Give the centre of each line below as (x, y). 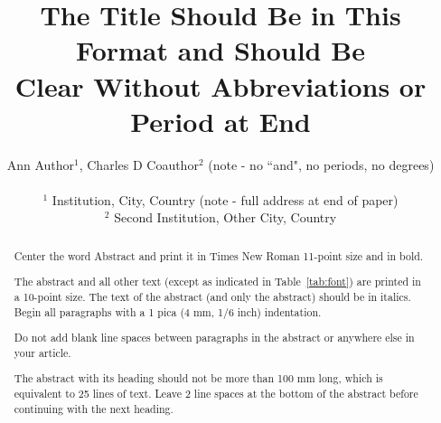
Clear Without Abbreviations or (220, 85)
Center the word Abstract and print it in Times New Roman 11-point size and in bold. (219, 255)
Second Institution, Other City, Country (225, 217)
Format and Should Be (220, 50)
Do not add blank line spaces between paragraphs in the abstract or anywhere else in (214, 338)
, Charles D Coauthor (139, 164)
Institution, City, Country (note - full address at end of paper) (225, 199)
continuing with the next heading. (94, 408)
